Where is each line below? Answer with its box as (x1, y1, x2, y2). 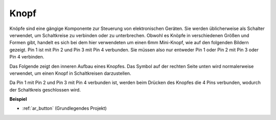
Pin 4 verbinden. (9, 54, 44, 60)
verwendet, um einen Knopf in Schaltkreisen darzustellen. (9, 70, 131, 76)
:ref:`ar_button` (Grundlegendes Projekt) (22, 105, 107, 111)
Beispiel (9, 96, 27, 102)
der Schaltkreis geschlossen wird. (9, 86, 81, 93)
